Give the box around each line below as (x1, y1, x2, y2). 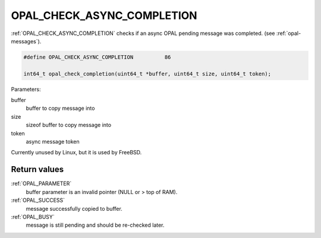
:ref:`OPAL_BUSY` (11, 213, 55, 220)
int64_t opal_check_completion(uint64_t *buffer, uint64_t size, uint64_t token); (23, 70, 272, 77)
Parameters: (11, 85, 41, 93)
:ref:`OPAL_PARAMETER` (11, 180, 72, 187)
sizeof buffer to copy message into (26, 122, 112, 129)
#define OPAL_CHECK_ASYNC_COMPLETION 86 (23, 53, 171, 61)
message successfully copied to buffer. (26, 205, 123, 212)
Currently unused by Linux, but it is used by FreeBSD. (11, 149, 142, 156)
